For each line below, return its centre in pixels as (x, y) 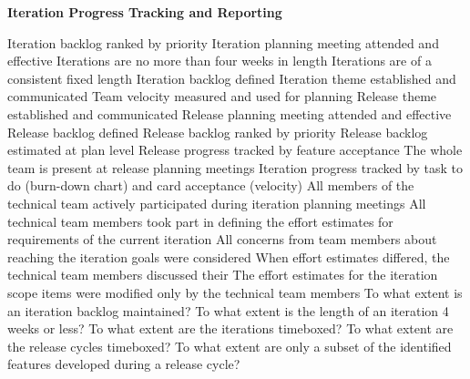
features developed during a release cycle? (124, 364)
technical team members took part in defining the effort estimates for (200, 221)
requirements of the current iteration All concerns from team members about (222, 239)
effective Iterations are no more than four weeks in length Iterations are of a (220, 61)
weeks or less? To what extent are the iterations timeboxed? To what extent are (230, 328)
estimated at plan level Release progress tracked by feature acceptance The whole (235, 150)
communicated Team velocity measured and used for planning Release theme (222, 96)
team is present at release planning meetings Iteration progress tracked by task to (235, 167)
